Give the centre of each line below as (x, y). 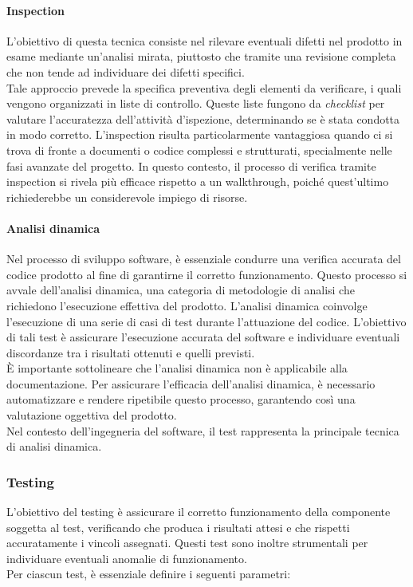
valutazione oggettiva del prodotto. (92, 415)
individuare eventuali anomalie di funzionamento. (127, 558)
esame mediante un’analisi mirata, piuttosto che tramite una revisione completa (201, 56)
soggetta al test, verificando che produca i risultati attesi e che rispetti (178, 527)
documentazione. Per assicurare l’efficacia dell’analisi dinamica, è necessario (191, 383)
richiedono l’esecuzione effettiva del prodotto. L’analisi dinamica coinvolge (187, 305)
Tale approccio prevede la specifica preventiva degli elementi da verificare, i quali (204, 87)
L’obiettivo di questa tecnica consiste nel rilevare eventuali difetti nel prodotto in (205, 40)
